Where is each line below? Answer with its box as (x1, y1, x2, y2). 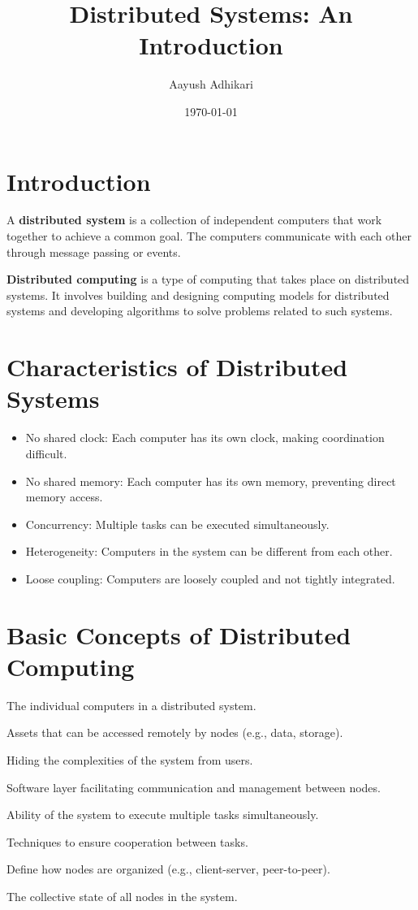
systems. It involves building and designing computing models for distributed (6, 286, 390, 303)
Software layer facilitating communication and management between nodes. (6, 778, 381, 795)
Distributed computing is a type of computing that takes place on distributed (6, 271, 410, 288)
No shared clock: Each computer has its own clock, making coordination (25, 429, 385, 446)
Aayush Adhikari (169, 76, 253, 93)
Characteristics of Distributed (6, 350, 348, 383)
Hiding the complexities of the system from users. (6, 751, 253, 768)
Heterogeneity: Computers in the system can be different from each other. (25, 543, 393, 560)
